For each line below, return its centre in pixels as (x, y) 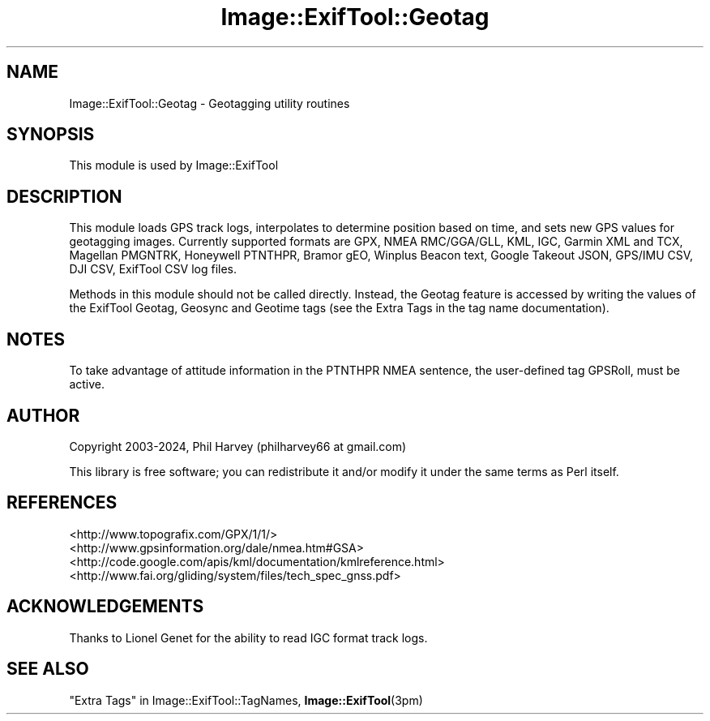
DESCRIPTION (64, 196)
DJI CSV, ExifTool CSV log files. (153, 269)
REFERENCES (62, 503)
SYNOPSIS (51, 135)
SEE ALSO (48, 669)
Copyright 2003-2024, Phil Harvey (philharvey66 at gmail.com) (238, 446)
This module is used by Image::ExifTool (174, 165)
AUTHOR (43, 415)
